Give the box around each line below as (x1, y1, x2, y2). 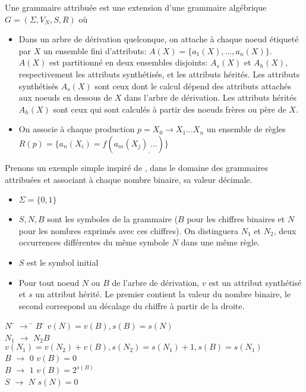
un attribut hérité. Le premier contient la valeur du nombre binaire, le (35, 288, 291, 300)
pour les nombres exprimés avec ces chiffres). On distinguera (18, 224, 239, 237)
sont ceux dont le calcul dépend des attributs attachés (94, 79, 291, 92)
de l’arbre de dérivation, (112, 276, 200, 288)
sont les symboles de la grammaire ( (47, 213, 178, 225)
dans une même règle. (181, 236, 260, 248)
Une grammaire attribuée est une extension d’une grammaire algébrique (5, 1, 267, 13)
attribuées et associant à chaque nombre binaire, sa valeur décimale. (5, 173, 253, 185)
